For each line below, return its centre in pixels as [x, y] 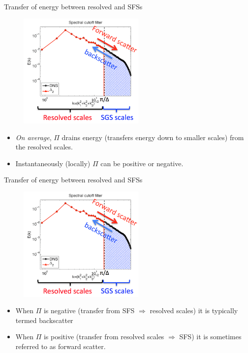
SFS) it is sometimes [210, 337]
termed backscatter [44, 320]
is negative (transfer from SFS [89, 310]
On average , [33, 137]
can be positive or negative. [142, 163]
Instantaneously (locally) [53, 163]
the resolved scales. [44, 147]
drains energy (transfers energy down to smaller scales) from [153, 137]
